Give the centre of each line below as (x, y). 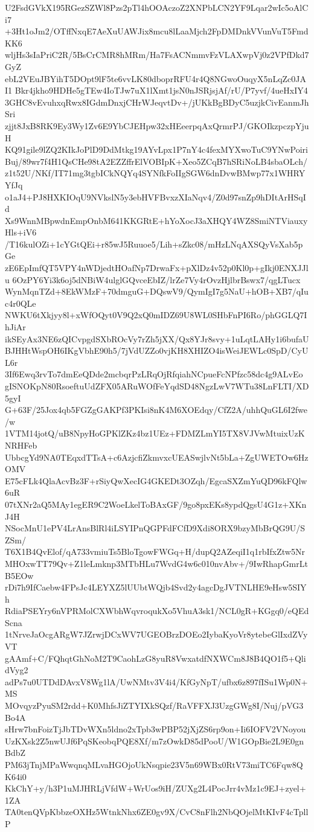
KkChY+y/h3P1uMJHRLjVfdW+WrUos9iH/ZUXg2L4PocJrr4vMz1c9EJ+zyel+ (155, 788)
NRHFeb (21, 445)
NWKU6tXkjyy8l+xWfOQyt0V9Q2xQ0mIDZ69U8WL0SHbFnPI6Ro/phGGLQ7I (156, 315)
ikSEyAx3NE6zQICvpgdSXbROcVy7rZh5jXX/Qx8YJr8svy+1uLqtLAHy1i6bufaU (157, 338)
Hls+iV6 (21, 232)
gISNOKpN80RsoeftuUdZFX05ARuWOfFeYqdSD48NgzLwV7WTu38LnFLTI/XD (157, 386)
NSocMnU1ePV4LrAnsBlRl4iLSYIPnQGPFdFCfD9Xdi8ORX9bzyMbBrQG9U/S (155, 528)
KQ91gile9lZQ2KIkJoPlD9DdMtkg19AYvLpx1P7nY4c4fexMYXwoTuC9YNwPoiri (156, 149)
